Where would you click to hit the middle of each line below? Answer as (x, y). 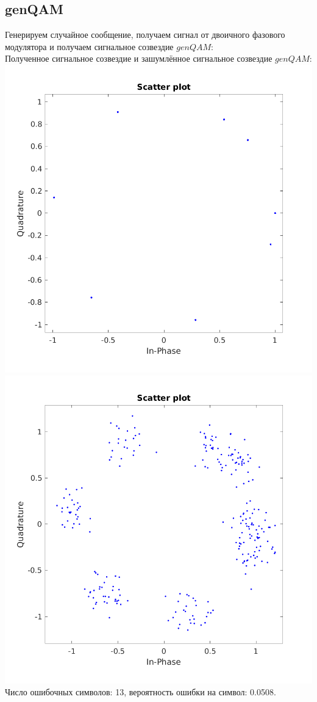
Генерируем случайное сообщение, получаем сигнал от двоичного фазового (145, 35)
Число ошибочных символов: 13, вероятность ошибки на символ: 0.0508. (141, 692)
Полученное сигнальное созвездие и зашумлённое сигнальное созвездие (139, 58)
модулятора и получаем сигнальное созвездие (89, 46)
